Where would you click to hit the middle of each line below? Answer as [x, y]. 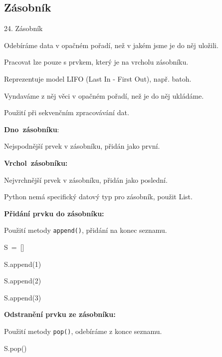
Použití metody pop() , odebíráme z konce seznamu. [83, 331]
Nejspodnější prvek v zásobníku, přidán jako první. [82, 146]
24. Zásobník [23, 28]
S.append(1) [23, 264]
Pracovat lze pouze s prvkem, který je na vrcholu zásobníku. [96, 62]
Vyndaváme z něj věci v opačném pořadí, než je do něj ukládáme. [104, 95]
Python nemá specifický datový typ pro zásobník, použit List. [98, 197]
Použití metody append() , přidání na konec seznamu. [86, 230]
